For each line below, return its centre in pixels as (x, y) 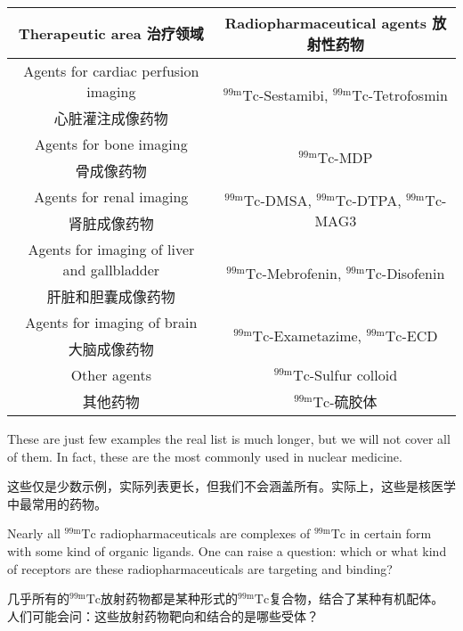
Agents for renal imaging (111, 197)
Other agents (111, 375)
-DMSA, (286, 200)
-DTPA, (377, 200)
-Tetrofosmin (408, 94)
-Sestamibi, (293, 94)
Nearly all (34, 533)
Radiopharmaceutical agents (326, 23)
